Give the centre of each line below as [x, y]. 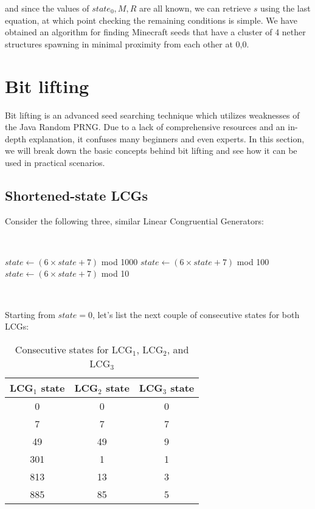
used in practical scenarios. [55, 162]
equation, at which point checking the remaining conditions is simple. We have [151, 20]
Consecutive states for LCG [74, 349]
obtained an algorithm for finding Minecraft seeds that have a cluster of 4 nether [155, 32]
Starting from [30, 314]
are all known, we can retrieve [195, 8]
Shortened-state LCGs [76, 195]
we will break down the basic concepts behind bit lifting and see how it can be [151, 151]
